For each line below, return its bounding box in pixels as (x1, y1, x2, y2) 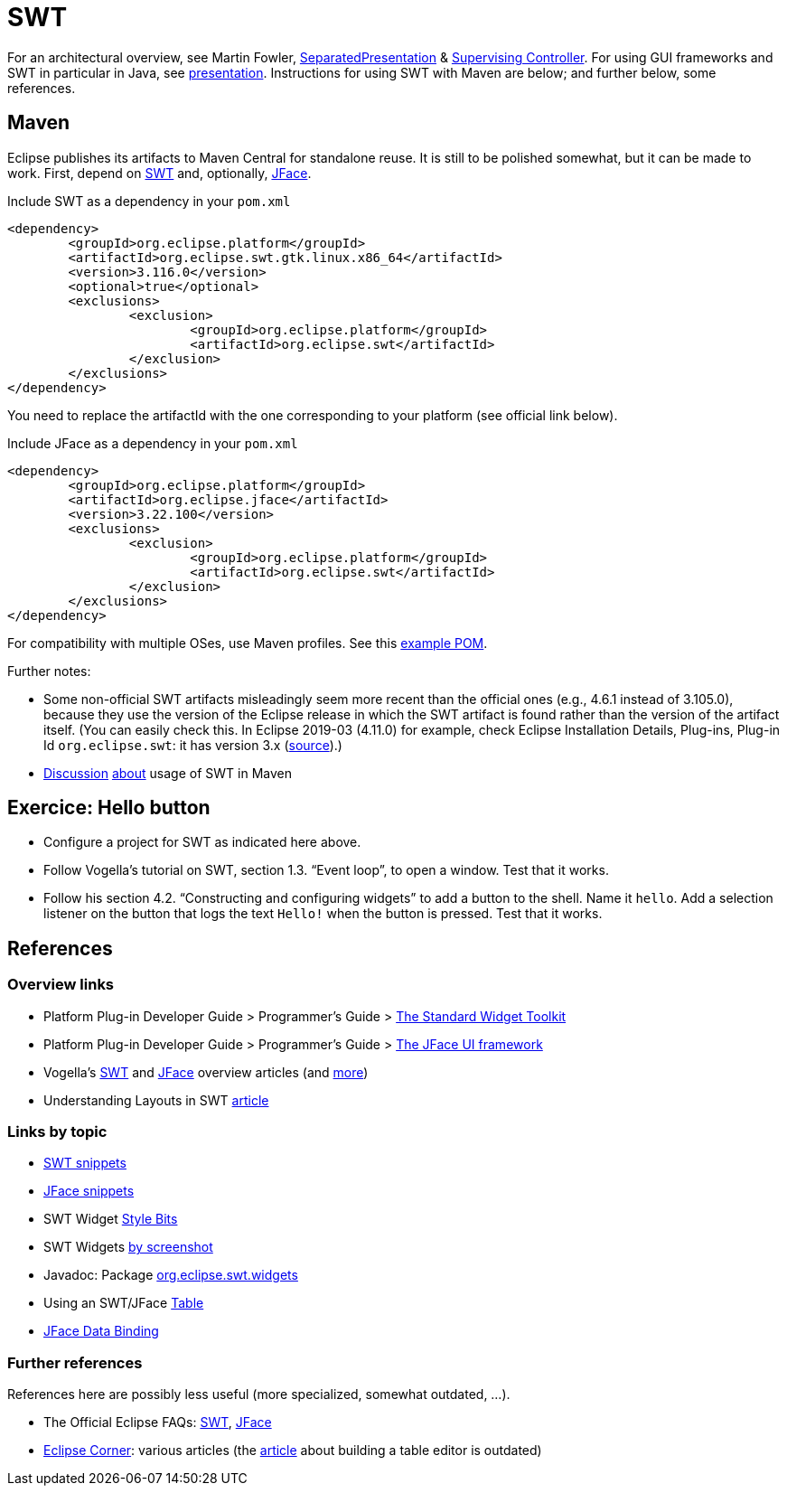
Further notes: (7, 662, 91, 679)
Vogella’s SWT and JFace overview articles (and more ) (43, 1064, 369, 1080)
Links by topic (7, 1122, 108, 1141)
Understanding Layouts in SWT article (43, 1092, 269, 1108)
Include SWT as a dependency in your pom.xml (7, 192, 291, 209)
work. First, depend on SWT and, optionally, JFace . (7, 164, 312, 181)
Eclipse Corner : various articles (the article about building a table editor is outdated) (43, 1442, 542, 1459)
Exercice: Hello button (7, 796, 211, 820)
